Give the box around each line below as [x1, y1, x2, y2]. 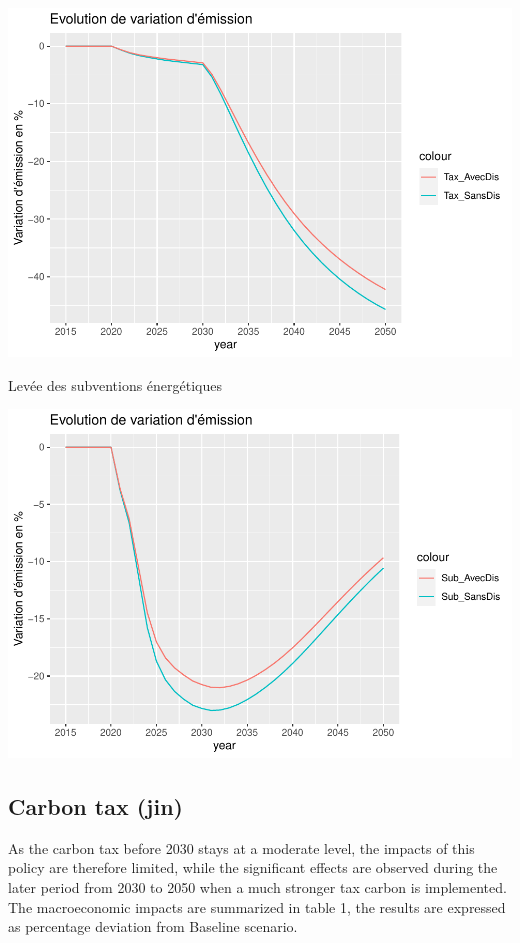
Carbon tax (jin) [8, 791, 183, 822]
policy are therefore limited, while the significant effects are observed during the [8, 857, 498, 878]
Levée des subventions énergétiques [8, 374, 223, 395]
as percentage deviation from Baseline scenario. [8, 916, 298, 937]
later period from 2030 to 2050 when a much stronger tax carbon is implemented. [8, 877, 507, 898]
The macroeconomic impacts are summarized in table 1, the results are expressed [8, 896, 506, 917]
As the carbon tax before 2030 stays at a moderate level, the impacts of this [8, 837, 475, 858]
